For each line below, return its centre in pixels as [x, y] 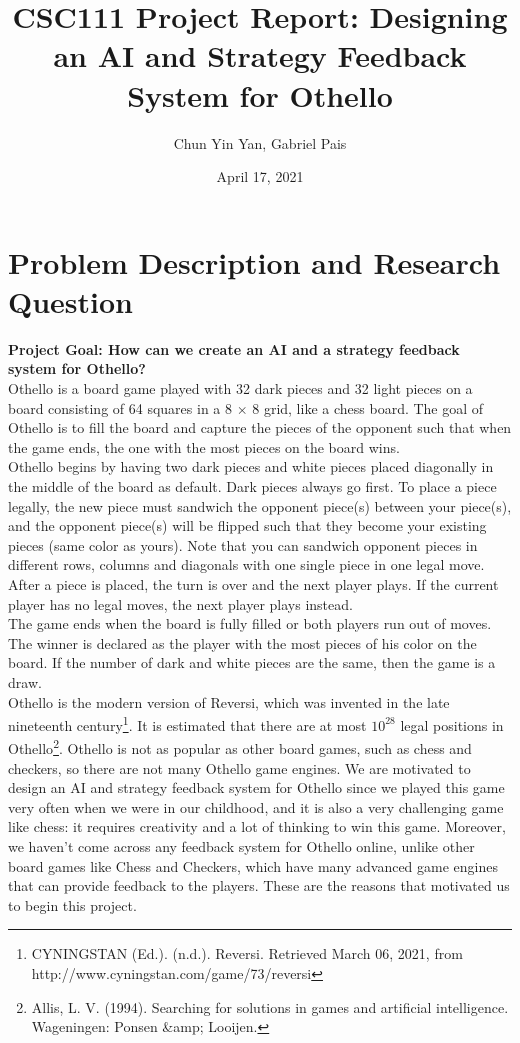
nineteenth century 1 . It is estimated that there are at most [187, 723]
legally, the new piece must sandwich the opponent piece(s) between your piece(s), [260, 505]
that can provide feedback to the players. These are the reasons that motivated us [259, 885]
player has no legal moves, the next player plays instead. [180, 603]
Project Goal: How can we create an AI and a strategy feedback [234, 348]
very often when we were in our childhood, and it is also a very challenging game [256, 806]
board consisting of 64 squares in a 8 [120, 407]
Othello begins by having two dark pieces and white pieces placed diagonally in [251, 466]
